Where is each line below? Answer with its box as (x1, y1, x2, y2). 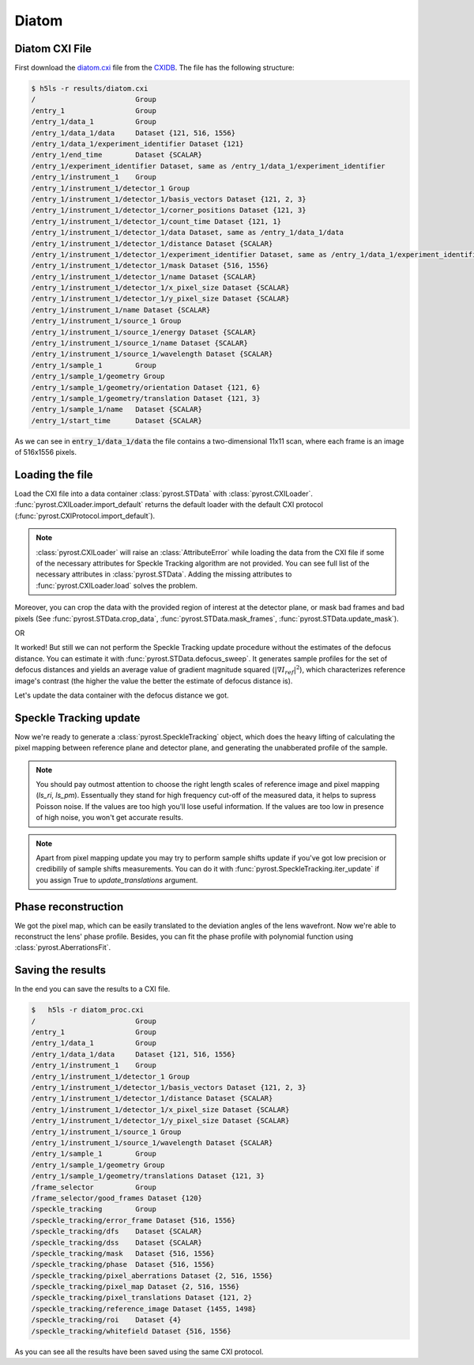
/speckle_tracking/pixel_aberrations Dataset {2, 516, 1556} (31, 1271, 273, 1280)
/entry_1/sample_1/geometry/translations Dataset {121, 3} (31, 1171, 265, 1181)
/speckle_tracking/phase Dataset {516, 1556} (31, 1260, 215, 1269)
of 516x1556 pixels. (14, 448, 77, 457)
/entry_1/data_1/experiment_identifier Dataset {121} (31, 139, 244, 148)
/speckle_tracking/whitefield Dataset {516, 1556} (31, 1326, 232, 1336)
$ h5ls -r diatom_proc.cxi (31, 1005, 145, 1015)
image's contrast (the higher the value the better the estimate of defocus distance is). (14, 676, 293, 686)
